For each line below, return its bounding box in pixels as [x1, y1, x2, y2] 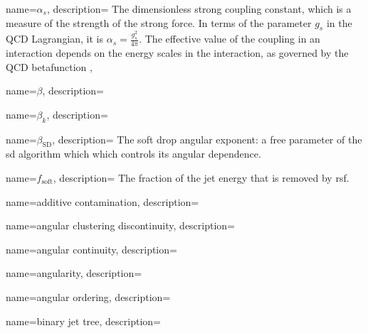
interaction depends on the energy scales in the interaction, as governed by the [6, 45, 349, 60]
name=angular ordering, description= [6, 289, 171, 304]
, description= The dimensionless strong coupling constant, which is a [46, 1, 352, 16]
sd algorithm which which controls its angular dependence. [6, 146, 261, 161]
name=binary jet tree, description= [6, 313, 161, 328]
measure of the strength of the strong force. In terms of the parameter [6, 15, 312, 30]
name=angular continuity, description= [6, 241, 177, 256]
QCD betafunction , [6, 59, 93, 74]
